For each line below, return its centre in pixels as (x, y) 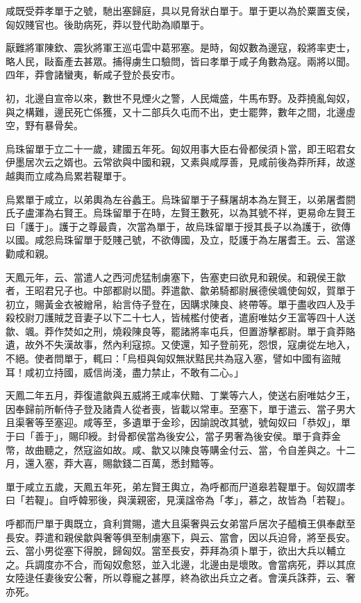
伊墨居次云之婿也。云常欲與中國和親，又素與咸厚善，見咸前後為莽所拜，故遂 (180, 162)
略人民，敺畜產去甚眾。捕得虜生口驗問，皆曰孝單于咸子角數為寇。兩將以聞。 (180, 61)
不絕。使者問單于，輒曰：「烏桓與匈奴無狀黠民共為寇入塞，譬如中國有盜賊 (173, 358)
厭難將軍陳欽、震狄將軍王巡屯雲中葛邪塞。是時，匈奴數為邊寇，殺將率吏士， (180, 48)
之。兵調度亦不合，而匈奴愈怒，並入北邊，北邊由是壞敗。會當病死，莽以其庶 (180, 564)
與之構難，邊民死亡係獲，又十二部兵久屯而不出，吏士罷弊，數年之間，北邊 (176, 111)
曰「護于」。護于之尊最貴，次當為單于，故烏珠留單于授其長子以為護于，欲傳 (178, 226)
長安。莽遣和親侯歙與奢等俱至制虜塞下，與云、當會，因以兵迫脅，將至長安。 (180, 537)
